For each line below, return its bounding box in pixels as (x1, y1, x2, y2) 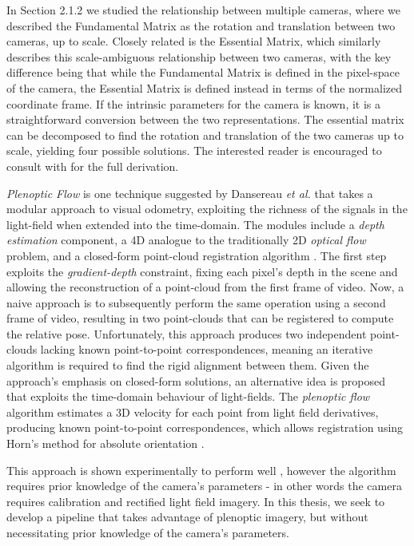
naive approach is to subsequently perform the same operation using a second (6, 294, 386, 311)
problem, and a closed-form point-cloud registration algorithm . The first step (6, 247, 387, 263)
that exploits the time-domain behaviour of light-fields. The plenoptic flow (6, 388, 370, 405)
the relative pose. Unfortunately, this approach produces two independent (6, 325, 367, 342)
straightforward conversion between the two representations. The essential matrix (6, 111, 404, 128)
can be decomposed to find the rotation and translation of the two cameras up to (6, 126, 404, 143)
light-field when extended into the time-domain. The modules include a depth (6, 216, 384, 232)
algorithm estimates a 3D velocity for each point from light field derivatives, (6, 403, 379, 420)
